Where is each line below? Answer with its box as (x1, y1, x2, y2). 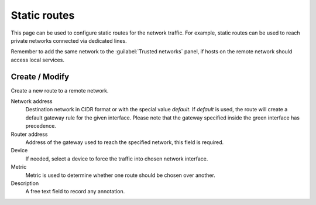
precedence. (25, 122, 57, 129)
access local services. (11, 56, 64, 63)
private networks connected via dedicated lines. (11, 37, 127, 44)
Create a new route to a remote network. (11, 87, 109, 94)
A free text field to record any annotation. (25, 188, 125, 195)
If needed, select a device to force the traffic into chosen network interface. (25, 155, 208, 162)
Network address (11, 98, 53, 105)
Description (11, 179, 39, 187)
